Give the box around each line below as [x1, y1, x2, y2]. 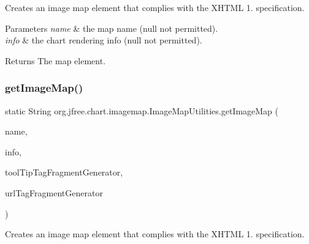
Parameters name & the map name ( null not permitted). [5, 21, 218, 34]
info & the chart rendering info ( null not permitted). [5, 34, 202, 46]
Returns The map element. [5, 54, 106, 67]
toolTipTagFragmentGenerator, [5, 166, 123, 179]
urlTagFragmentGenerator [5, 186, 103, 199]
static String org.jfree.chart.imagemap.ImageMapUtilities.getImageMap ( [5, 104, 278, 117]
